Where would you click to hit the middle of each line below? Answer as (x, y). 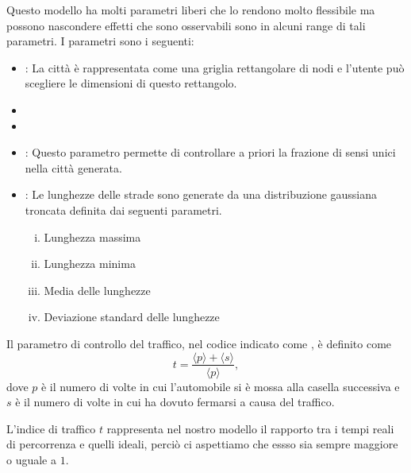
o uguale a (31, 459)
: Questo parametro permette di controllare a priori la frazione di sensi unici (210, 152)
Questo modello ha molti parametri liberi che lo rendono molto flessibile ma (191, 10)
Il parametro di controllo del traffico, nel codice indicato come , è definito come (199, 343)
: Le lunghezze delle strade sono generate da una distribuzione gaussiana (201, 194)
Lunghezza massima (92, 236)
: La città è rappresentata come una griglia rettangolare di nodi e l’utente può (215, 67)
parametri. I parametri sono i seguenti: (100, 41)
